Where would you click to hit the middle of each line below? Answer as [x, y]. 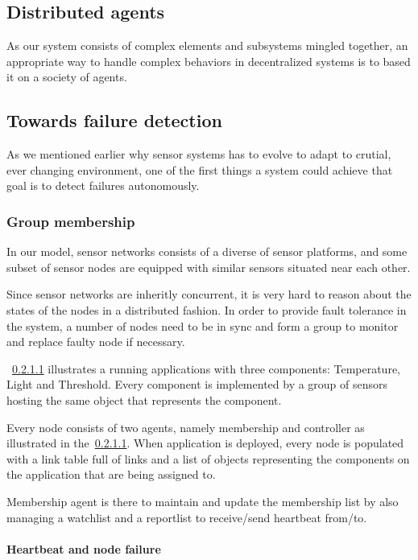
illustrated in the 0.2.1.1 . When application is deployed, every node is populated [205, 443]
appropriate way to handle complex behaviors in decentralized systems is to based [209, 61]
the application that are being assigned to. [111, 474]
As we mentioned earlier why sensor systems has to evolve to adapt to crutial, [199, 154]
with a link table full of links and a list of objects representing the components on [208, 458]
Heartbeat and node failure [84, 548]
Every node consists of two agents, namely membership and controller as [186, 427]
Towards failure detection [114, 120]
